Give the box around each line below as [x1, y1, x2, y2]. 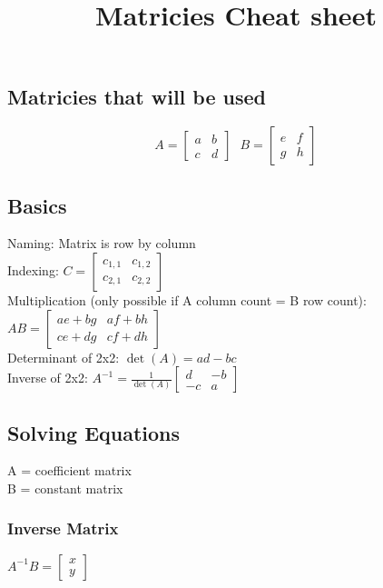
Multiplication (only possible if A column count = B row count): [7, 290, 367, 309]
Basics [7, 191, 67, 219]
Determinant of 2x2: [7, 347, 120, 366]
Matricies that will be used [7, 83, 266, 111]
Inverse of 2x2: [7, 368, 88, 387]
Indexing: [7, 260, 59, 279]
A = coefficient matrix [7, 461, 132, 480]
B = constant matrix [7, 478, 123, 497]
